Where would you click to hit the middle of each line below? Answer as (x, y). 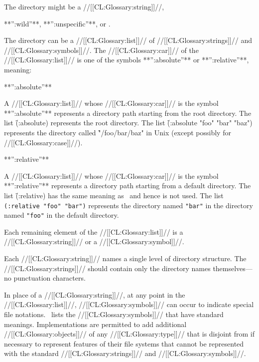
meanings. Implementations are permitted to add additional (95, 324)
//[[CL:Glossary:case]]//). (43, 142)
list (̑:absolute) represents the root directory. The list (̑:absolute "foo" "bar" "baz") (128, 123)
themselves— (233, 268)
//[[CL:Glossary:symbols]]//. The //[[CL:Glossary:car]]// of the (101, 50)
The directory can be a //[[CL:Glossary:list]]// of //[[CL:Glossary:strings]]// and (128, 40)
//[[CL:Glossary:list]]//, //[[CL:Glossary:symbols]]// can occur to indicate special (129, 304)
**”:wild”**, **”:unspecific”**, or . (57, 23)
